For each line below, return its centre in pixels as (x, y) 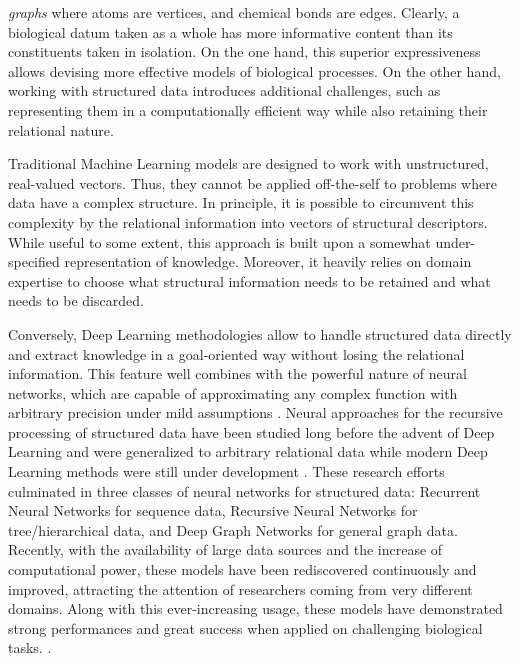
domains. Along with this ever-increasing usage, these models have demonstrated (255, 608)
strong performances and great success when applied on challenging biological (245, 627)
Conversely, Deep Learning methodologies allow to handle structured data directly (260, 333)
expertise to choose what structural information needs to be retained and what (249, 280)
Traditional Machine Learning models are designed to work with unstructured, (248, 163)
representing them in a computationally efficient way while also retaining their (248, 109)
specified (34, 261)
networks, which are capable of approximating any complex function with (233, 392)
